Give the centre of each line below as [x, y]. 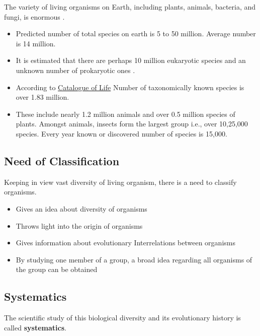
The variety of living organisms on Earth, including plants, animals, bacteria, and [130, 7]
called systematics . [35, 327]
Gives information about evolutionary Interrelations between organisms [125, 243]
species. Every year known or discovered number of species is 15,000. [121, 133]
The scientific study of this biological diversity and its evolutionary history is [122, 318]
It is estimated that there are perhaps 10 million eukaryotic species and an [131, 60]
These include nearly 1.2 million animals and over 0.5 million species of [125, 114]
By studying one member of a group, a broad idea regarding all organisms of [134, 259]
